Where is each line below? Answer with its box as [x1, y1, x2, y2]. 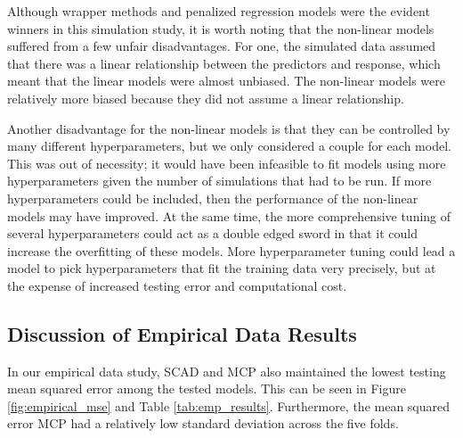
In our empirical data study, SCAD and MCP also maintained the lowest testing [7, 361, 446, 380]
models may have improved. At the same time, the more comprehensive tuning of [7, 206, 451, 225]
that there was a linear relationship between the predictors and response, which [7, 54, 441, 72]
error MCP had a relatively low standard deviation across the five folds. [7, 414, 399, 433]
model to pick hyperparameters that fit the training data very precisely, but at [7, 259, 436, 277]
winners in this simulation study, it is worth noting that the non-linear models [7, 19, 435, 37]
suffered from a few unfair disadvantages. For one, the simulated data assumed [7, 37, 436, 55]
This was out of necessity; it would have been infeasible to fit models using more [7, 153, 446, 172]
